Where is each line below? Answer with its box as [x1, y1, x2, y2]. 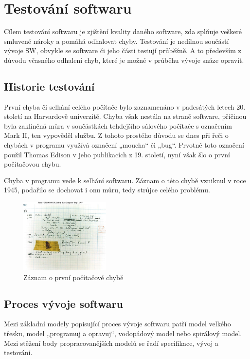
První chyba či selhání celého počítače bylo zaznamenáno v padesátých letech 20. [4, 101, 246, 112]
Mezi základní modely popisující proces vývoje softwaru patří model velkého [4, 319, 231, 329]
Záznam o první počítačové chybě [23, 272, 124, 282]
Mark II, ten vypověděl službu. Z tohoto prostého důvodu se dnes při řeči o [4, 130, 229, 140]
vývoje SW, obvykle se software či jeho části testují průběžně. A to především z [4, 45, 241, 56]
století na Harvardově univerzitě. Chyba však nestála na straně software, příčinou [4, 111, 247, 121]
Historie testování [4, 78, 95, 94]
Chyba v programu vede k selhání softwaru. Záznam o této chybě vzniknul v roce [4, 175, 246, 185]
